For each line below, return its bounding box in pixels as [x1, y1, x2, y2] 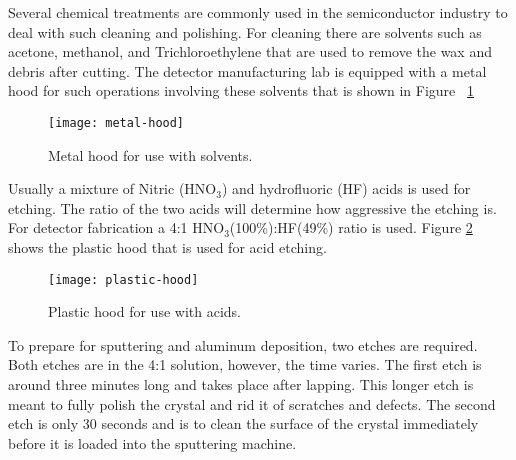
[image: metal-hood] [48, 115, 185, 130]
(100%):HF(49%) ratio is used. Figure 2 [229, 217, 473, 238]
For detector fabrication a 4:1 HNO [8, 217, 225, 238]
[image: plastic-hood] [48, 272, 199, 287]
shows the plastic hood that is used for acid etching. [8, 237, 327, 257]
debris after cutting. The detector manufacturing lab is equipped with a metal [8, 60, 487, 81]
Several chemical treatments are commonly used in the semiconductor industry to [8, 2, 508, 22]
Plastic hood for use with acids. [48, 301, 241, 322]
